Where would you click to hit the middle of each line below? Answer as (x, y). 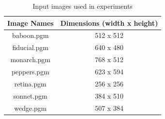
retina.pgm (30, 83)
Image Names (30, 23)
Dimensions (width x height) (109, 23)
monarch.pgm (30, 59)
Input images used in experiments (82, 6)
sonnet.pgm (30, 95)
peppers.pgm (30, 71)
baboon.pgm (30, 35)
